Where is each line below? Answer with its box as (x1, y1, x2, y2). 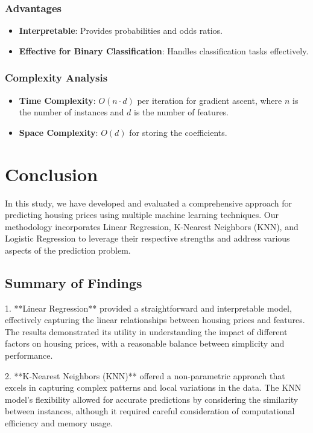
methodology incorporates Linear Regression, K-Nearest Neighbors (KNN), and (5, 220, 299, 233)
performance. (5, 349, 53, 362)
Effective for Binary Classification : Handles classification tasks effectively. (19, 44, 309, 57)
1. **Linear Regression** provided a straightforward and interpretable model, (5, 301, 292, 314)
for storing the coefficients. (129, 126, 227, 138)
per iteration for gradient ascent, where (137, 94, 282, 106)
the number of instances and (19, 106, 124, 118)
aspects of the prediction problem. (5, 243, 131, 256)
